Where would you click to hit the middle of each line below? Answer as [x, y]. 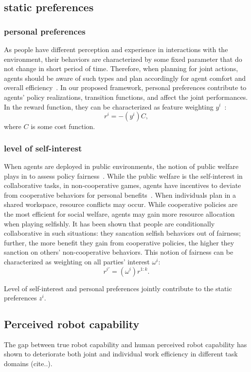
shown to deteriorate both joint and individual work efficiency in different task [121, 354]
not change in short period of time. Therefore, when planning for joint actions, [121, 68]
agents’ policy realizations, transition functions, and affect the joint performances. [126, 97]
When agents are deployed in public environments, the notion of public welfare [121, 166]
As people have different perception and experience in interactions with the [116, 49]
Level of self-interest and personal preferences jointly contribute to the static [118, 288]
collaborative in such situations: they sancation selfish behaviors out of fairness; [122, 233]
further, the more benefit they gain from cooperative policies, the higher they [119, 242]
